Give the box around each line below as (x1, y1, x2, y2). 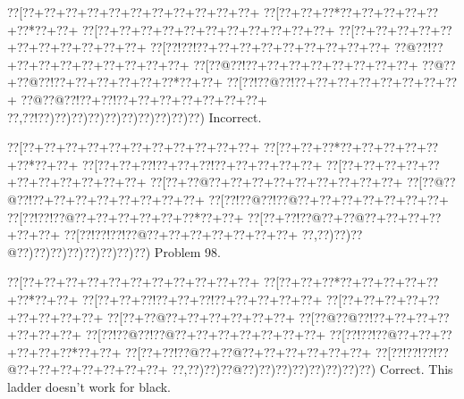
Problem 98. (154, 242, 221, 261)
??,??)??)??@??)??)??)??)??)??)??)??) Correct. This (172, 360, 453, 378)
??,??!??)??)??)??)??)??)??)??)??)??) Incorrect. (7, 107, 262, 126)
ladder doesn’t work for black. (7, 377, 171, 395)
